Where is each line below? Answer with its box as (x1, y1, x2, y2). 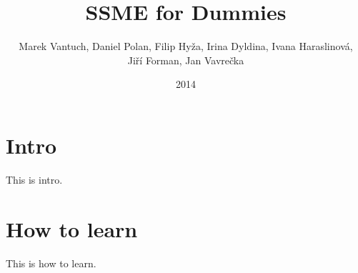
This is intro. (6, 172, 63, 187)
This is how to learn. (6, 255, 96, 270)
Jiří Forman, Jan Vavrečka (127, 52, 244, 67)
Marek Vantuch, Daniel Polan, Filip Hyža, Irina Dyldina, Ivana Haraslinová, (19, 39, 353, 54)
